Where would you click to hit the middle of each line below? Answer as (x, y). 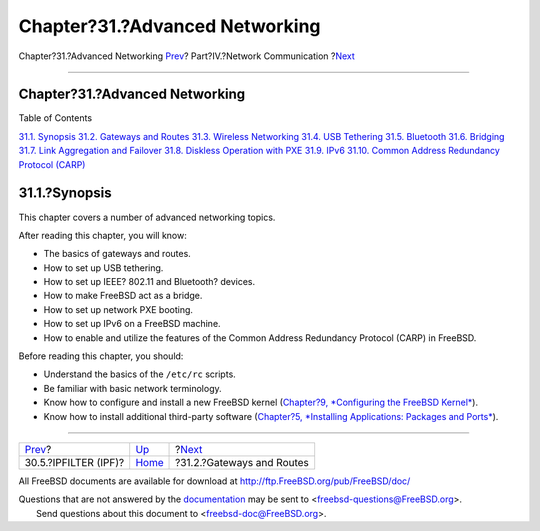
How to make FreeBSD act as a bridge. (123, 296)
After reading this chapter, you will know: (102, 235)
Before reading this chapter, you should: (101, 356)
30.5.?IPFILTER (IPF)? (74, 462)
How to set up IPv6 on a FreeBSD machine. (132, 324)
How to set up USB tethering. (103, 267)
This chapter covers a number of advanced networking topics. (147, 217)
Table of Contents (55, 118)
